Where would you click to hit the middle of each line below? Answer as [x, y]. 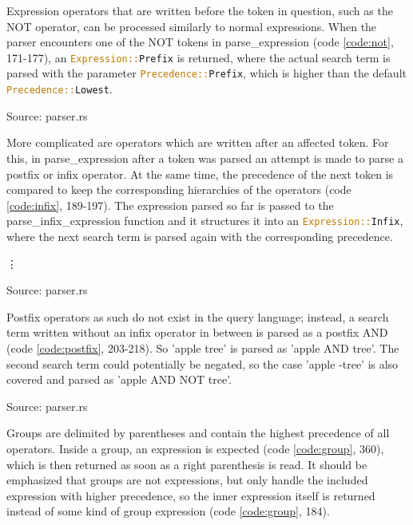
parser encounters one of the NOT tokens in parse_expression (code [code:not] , [200, 42]
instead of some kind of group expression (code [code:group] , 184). [168, 511]
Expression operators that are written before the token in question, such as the [200, 10]
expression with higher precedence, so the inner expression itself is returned [191, 495]
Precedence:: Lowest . [60, 89]
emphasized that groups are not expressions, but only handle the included [187, 480]
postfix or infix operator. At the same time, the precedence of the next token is [200, 174]
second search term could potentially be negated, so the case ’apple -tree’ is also [203, 363]
